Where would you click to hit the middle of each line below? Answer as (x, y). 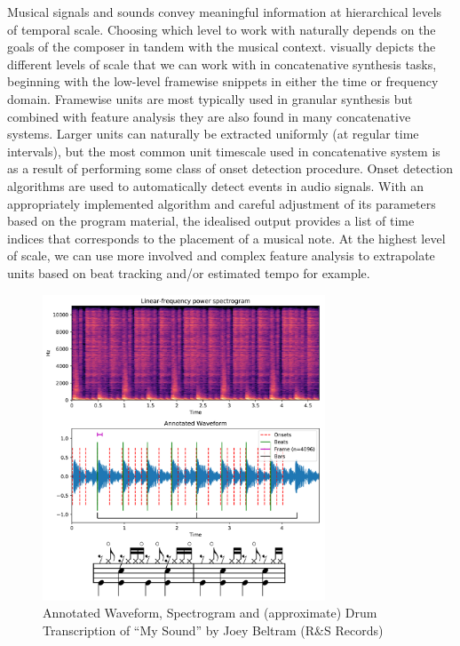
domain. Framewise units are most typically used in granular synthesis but (210, 98)
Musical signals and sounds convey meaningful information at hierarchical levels (225, 12)
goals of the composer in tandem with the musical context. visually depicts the (222, 47)
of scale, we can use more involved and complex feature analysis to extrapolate (221, 255)
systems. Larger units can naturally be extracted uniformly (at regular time (213, 134)
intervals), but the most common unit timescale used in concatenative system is (224, 151)
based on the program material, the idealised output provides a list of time (211, 221)
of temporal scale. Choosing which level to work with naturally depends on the (222, 29)
